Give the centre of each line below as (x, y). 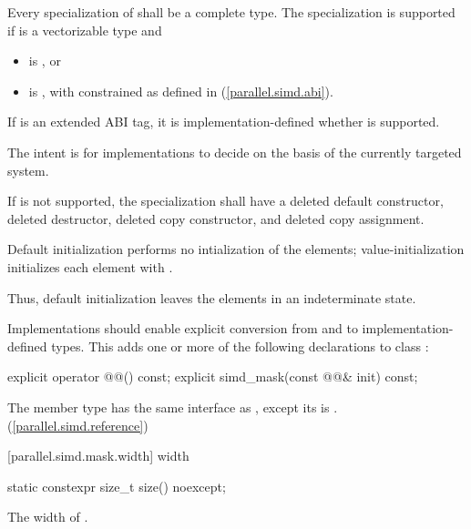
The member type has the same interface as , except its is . (173, 407)
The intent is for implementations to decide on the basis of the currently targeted (235, 152)
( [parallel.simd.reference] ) (78, 425)
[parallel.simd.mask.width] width (98, 456)
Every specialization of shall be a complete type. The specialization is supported (231, 12)
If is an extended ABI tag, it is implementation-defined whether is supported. (224, 122)
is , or (45, 61)
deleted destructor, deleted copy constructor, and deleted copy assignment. (216, 218)
